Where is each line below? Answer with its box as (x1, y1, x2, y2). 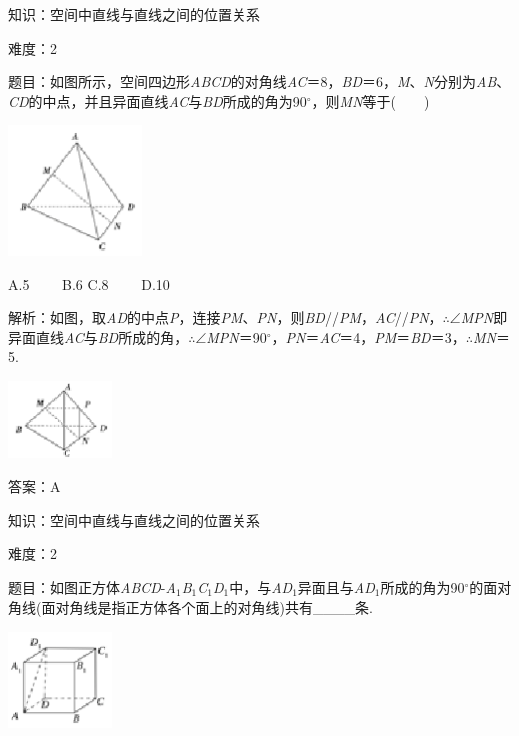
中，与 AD (229, 577, 293, 598)
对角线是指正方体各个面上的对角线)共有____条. (55, 596, 373, 617)
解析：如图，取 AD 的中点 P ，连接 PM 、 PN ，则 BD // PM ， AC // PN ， (8, 307, 443, 328)
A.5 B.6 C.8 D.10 (8, 273, 170, 294)
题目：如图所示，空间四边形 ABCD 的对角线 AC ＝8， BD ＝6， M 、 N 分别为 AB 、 (8, 71, 511, 92)
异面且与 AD (297, 577, 375, 598)
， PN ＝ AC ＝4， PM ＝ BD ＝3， (271, 326, 466, 347)
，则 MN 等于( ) (311, 90, 430, 111)
